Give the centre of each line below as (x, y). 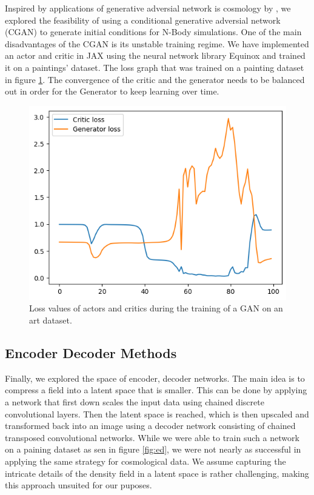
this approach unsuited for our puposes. (78, 485)
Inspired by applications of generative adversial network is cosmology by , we (148, 8)
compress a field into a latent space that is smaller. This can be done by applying (156, 390)
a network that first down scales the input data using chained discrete (135, 402)
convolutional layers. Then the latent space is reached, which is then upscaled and (157, 414)
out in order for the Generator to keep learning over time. (112, 91)
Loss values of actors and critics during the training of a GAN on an (156, 308)
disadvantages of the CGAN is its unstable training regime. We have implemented (157, 43)
